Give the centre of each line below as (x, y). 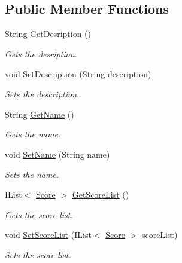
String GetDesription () (48, 34)
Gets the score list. (39, 214)
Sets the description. (42, 94)
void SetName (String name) (57, 154)
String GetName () (40, 114)
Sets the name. (32, 174)
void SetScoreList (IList (48, 235)
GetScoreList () (101, 194)
